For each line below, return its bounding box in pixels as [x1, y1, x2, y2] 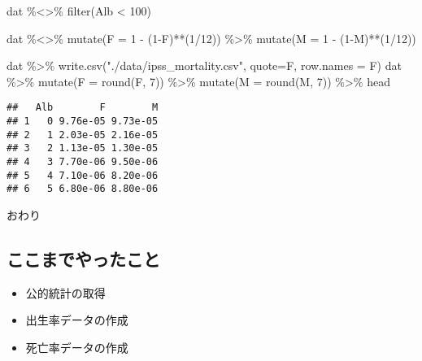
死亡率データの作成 [25, 338, 128, 355]
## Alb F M [7, 102, 159, 114]
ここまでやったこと [7, 246, 160, 271]
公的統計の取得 [25, 284, 106, 301]
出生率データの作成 [25, 311, 128, 328]
